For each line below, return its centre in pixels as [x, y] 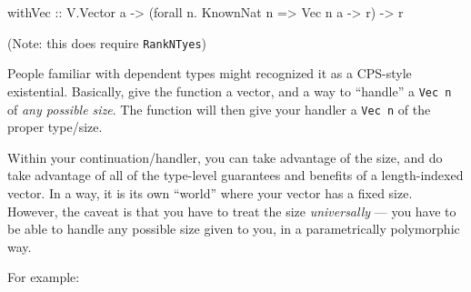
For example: [44, 277]
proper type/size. [55, 127]
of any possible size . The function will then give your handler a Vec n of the [219, 109]
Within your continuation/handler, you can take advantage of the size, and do [225, 157]
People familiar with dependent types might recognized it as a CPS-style [210, 73]
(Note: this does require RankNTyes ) [107, 42]
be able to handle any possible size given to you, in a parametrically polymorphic [234, 229]
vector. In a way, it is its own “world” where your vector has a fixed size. [210, 192]
